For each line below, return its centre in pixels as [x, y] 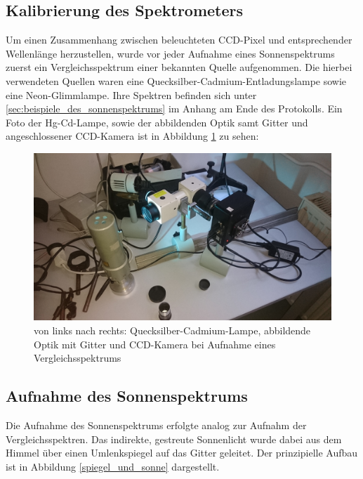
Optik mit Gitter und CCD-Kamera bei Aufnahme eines [155, 344]
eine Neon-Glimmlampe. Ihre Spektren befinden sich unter [131, 94]
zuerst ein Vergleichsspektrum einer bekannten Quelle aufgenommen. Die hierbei [179, 67]
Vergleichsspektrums [78, 358]
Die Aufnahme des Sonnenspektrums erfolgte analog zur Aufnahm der [156, 425]
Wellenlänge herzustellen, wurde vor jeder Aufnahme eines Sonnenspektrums [170, 53]
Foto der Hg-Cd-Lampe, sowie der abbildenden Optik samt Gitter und [157, 122]
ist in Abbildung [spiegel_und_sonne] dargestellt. [113, 466]
